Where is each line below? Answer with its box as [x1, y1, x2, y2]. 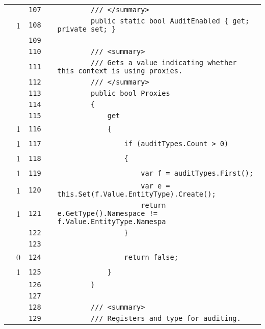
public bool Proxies [91, 89, 170, 97]
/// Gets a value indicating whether [91, 59, 237, 67]
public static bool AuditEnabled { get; [91, 17, 250, 25]
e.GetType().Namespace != [57, 209, 157, 217]
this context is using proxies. [57, 67, 183, 75]
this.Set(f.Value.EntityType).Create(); [57, 190, 216, 198]
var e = [141, 182, 170, 190]
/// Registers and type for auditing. [91, 314, 241, 322]
